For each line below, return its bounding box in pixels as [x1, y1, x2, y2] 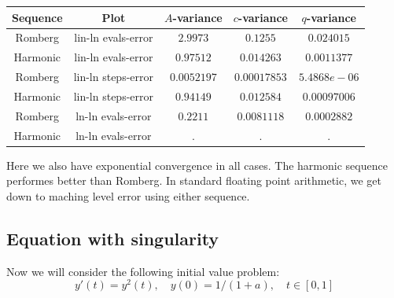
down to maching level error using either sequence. [6, 187, 250, 204]
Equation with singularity [6, 226, 219, 250]
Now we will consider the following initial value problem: [6, 263, 280, 279]
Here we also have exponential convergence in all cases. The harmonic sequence [6, 156, 388, 173]
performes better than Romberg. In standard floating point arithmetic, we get [6, 172, 381, 189]
